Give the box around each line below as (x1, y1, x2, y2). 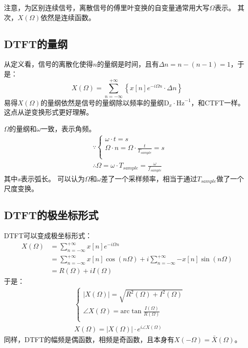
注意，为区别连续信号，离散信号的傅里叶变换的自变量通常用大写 (4, 2, 209, 12)
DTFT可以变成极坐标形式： (4, 230, 92, 240)
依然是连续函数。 (40, 12, 95, 22)
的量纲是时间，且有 (97, 59, 159, 69)
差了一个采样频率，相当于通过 (101, 173, 197, 183)
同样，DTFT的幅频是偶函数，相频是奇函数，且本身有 (4, 334, 175, 344)
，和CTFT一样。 (191, 97, 245, 107)
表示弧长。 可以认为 (21, 173, 85, 183)
